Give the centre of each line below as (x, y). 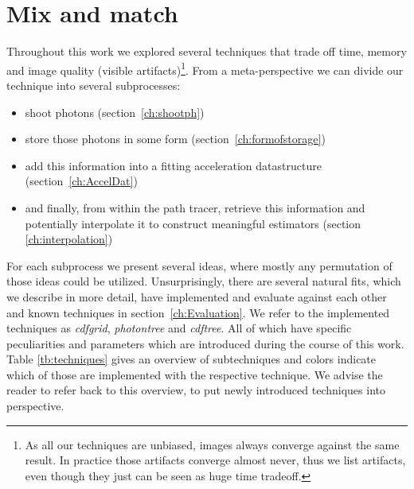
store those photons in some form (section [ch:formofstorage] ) (175, 139)
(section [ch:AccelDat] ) (81, 181)
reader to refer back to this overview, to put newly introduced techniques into (196, 390)
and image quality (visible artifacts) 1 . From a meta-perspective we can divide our (205, 68)
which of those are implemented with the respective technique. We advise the (195, 374)
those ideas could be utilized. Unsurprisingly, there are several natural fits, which (204, 281)
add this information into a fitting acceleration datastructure (173, 165)
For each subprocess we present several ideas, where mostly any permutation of (199, 265)
